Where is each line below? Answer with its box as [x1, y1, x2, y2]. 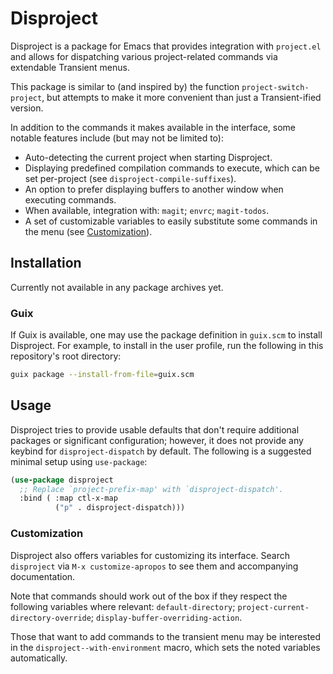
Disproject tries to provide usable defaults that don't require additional [10, 423, 300, 436]
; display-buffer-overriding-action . [90, 611, 243, 623]
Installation [10, 255, 82, 272]
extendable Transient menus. [10, 61, 130, 73]
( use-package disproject [10, 475, 114, 485]
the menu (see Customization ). [24, 225, 153, 237]
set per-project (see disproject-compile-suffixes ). [24, 172, 237, 184]
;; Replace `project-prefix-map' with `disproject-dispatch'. [19, 484, 284, 494]
